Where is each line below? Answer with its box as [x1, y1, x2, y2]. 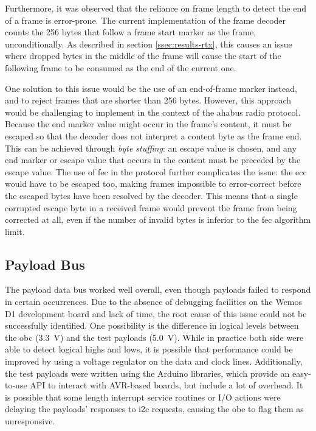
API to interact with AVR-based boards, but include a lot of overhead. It [30, 379, 303, 391]
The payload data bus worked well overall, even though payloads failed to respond [5, 283, 311, 296]
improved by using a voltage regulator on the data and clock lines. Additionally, [5, 355, 303, 368]
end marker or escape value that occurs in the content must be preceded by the [5, 153, 301, 166]
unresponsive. [5, 415, 55, 427]
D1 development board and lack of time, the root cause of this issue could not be [5, 307, 307, 320]
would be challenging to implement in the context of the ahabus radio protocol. [5, 105, 301, 118]
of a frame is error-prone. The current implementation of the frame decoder [5, 13, 286, 26]
